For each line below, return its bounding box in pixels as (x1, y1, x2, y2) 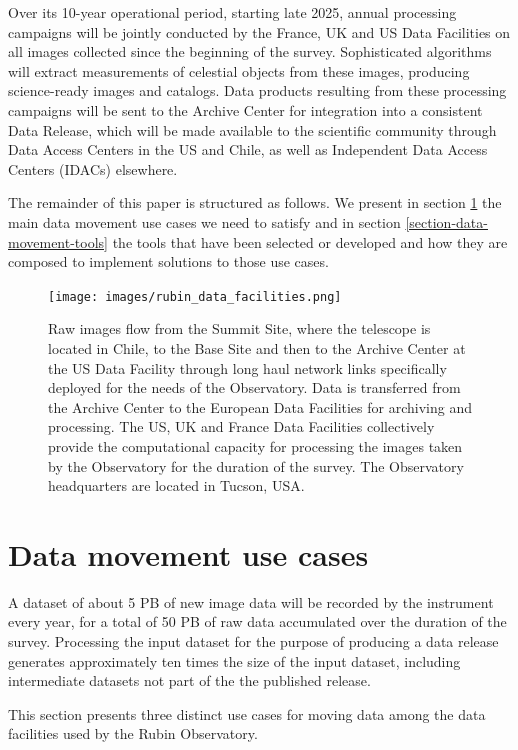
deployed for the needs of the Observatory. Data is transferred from (48, 377, 461, 398)
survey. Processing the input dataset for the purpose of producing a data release (8, 631, 499, 652)
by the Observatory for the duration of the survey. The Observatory (48, 455, 464, 476)
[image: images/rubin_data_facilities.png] (48, 289, 342, 304)
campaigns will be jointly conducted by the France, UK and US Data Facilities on (8, 21, 511, 42)
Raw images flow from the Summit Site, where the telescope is (48, 318, 431, 339)
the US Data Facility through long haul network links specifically (48, 357, 447, 378)
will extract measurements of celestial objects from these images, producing (8, 60, 470, 81)
